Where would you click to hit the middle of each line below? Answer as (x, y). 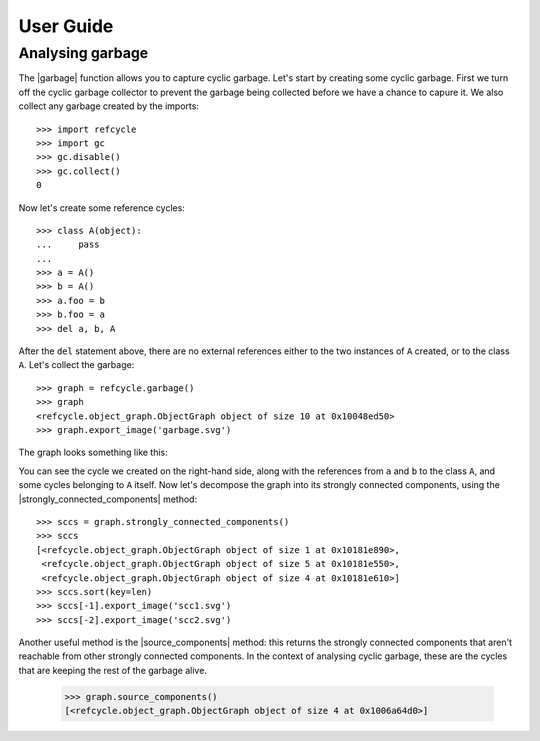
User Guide (66, 26)
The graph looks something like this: (93, 452)
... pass (68, 244)
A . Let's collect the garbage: (76, 365)
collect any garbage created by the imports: (109, 106)
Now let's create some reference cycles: (101, 207)
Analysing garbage (83, 53)
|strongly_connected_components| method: (108, 499)
